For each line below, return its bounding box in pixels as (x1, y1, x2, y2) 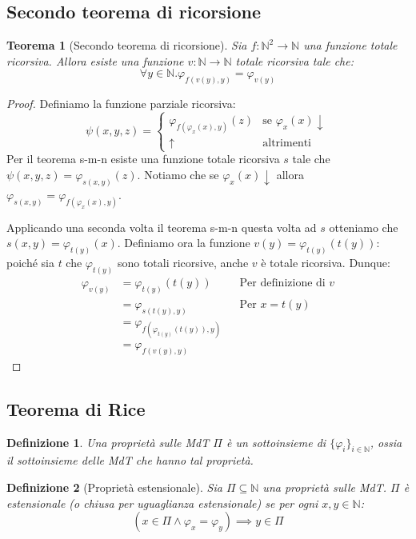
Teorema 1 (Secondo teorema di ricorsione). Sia (6, 37, 247, 54)
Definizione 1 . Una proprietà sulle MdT (6, 433, 210, 450)
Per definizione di (239, 277, 326, 289)
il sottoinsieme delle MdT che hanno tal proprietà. (6, 452, 254, 469)
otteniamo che (329, 218, 398, 235)
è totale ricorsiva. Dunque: (261, 254, 390, 271)
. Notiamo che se (137, 166, 219, 182)
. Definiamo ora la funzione (117, 234, 250, 251)
